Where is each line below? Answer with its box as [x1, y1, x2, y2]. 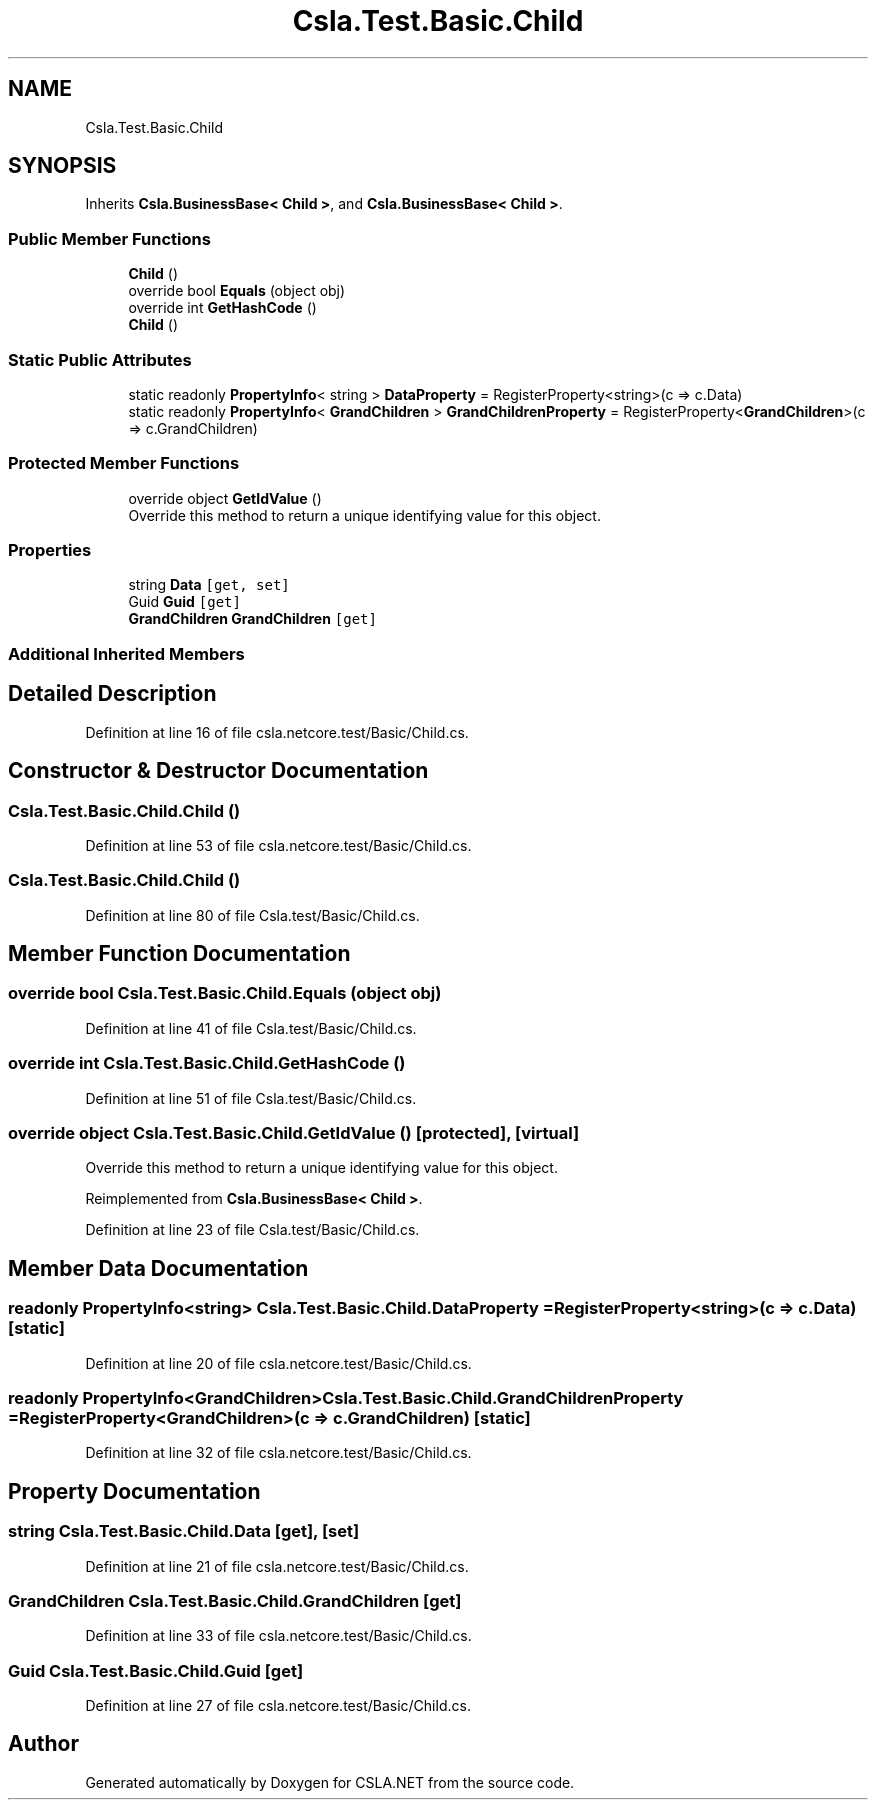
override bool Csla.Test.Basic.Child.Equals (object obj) [8, 983, 442, 1004]
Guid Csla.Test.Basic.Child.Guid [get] [8, 1660, 304, 1681]
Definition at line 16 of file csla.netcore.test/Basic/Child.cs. [85, 723, 469, 741]
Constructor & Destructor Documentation [8, 758, 429, 784]
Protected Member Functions [8, 453, 240, 474]
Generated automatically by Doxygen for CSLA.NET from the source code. [85, 1773, 575, 1791]
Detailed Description [8, 681, 217, 707]
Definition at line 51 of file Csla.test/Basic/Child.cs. [85, 1089, 417, 1107]
